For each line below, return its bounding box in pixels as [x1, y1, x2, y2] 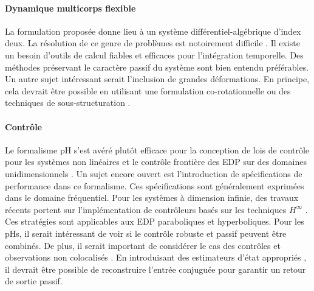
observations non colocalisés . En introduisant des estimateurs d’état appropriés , [5, 251, 307, 264]
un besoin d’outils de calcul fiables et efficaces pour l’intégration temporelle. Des [5, 48, 304, 61]
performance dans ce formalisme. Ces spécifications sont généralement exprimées [5, 179, 304, 192]
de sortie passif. [5, 275, 63, 287]
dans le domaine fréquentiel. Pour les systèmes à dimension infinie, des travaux [5, 191, 299, 204]
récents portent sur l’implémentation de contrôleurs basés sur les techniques [5, 203, 287, 216]
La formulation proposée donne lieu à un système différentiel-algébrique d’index [5, 24, 301, 37]
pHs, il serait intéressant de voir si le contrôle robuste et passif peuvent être [5, 226, 287, 239]
